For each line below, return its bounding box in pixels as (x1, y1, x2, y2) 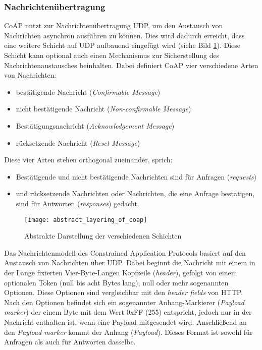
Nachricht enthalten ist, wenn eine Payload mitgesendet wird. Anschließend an (4, 316, 247, 327)
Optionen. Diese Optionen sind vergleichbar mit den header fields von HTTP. (4, 287, 243, 298)
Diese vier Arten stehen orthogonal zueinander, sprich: (4, 154, 173, 165)
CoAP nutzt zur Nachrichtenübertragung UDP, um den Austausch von (4, 20, 223, 31)
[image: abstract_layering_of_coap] (24, 216, 147, 223)
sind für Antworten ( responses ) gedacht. (16, 198, 139, 208)
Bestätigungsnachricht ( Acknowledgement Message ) (16, 120, 175, 131)
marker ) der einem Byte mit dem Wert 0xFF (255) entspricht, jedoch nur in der (4, 307, 252, 317)
